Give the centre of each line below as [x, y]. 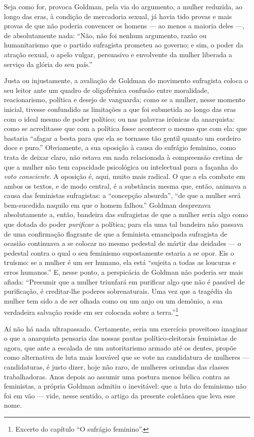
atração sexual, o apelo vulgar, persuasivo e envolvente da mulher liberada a [118, 54]
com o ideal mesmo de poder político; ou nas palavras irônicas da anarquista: [119, 119]
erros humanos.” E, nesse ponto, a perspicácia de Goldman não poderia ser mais [124, 272]
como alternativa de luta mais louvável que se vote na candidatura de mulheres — [127, 357]
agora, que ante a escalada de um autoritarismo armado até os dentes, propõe [120, 347]
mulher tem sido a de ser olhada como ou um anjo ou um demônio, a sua [113, 300]
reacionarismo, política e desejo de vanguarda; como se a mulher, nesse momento [125, 99]
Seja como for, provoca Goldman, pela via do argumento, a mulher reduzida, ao [123, 6]
